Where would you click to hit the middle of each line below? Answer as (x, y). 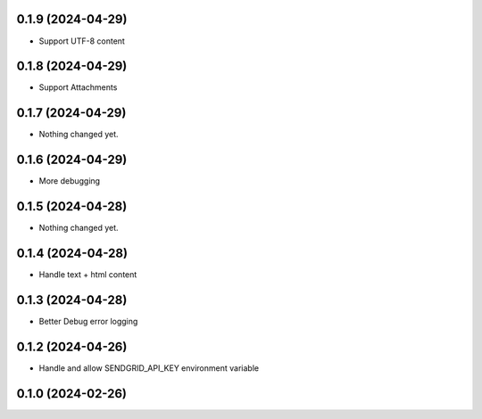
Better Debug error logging (88, 321)
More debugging (70, 181)
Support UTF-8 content (82, 41)
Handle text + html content (88, 275)
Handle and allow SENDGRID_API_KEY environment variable (149, 368)
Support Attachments (78, 87)
